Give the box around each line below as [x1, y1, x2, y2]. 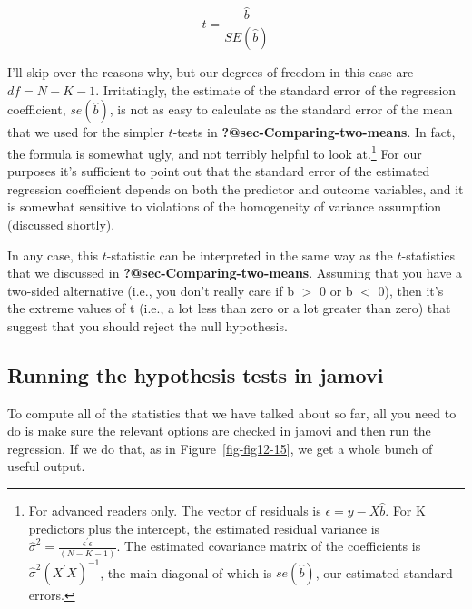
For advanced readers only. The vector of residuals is [28, 501, 321, 520]
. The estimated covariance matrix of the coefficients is [116, 536, 421, 555]
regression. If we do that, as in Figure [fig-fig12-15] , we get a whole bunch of [7, 438, 433, 457]
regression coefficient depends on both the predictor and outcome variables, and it [7, 179, 464, 198]
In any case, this [7, 245, 99, 264]
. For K [385, 501, 426, 520]
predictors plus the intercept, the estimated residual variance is [28, 518, 380, 537]
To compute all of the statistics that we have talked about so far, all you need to [7, 403, 457, 422]
